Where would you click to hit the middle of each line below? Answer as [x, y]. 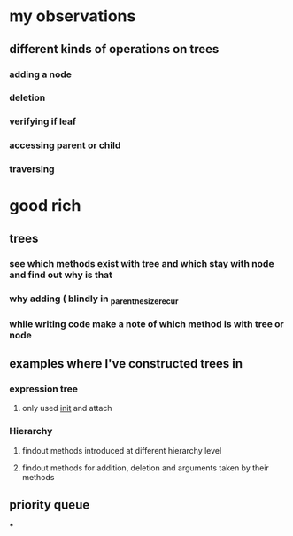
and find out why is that [61, 275]
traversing [32, 169]
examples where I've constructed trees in [126, 364]
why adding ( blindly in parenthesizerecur [94, 299]
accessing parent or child [65, 145]
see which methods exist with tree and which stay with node [142, 263]
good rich [45, 206]
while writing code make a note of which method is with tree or [147, 323]
